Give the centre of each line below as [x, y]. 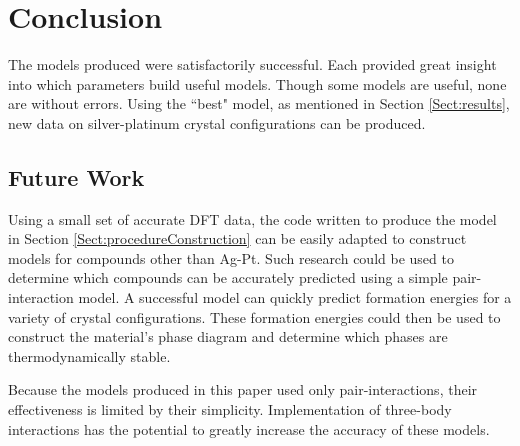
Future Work [76, 176]
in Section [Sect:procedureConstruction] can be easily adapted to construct [237, 238]
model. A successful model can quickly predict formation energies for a [295, 297]
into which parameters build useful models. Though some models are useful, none [257, 83]
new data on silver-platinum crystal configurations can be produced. [217, 122]
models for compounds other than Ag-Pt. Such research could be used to [231, 257]
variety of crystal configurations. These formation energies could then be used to [254, 316]
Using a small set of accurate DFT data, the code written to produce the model [252, 218]
